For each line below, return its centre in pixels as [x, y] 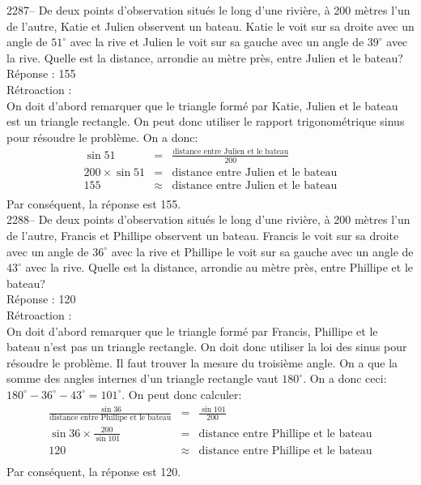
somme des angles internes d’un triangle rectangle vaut [142, 378]
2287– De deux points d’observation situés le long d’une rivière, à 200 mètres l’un [208, 10]
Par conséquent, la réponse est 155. [94, 203]
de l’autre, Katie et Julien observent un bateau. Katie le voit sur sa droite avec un [210, 26]
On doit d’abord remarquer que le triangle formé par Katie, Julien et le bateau [202, 105]
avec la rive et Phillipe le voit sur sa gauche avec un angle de [262, 251]
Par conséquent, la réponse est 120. [94, 472]
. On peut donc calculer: [182, 394]
